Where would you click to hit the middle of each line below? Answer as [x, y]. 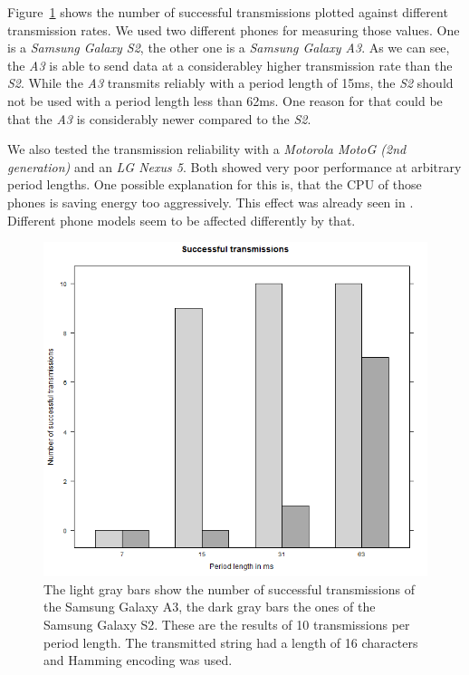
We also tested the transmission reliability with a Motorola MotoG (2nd [207, 149]
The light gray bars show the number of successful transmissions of [229, 588]
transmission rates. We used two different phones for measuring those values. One [234, 29]
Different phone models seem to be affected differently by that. [182, 220]
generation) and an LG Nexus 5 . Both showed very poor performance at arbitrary [234, 166]
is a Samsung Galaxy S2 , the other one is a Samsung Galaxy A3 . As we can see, [229, 48]
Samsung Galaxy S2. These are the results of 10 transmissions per [227, 624]
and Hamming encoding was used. [138, 660]
